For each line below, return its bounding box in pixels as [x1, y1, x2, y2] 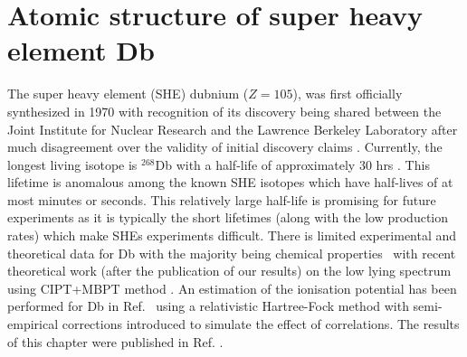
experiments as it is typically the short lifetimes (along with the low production [7, 208, 449, 227]
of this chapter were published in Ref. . [7, 332, 224, 351]
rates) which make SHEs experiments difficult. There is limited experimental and [7, 226, 457, 245]
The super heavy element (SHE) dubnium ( [7, 84, 249, 103]
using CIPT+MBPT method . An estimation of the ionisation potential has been [7, 278, 457, 297]
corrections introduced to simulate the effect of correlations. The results [62, 315, 460, 334]
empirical [7, 315, 59, 334]
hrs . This [376, 155, 430, 174]
